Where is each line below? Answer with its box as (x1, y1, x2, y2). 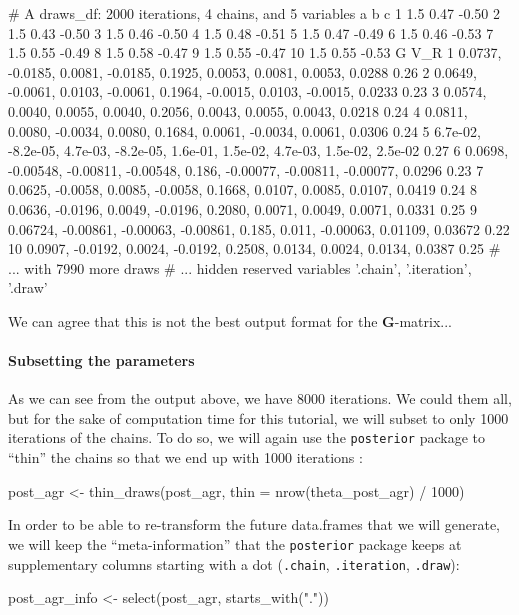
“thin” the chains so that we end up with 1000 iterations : (8, 447, 363, 468)
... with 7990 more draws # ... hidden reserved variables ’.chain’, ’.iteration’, (8, 257, 472, 278)
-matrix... (394, 310, 452, 331)
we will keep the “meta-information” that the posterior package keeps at (8, 533, 462, 554)
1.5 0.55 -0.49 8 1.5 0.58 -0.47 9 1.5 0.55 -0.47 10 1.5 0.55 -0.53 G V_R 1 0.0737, (8, 42, 502, 63)
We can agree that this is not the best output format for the (8, 310, 378, 331)
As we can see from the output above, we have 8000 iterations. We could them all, (8, 388, 512, 409)
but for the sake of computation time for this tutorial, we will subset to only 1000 (8, 407, 509, 428)
